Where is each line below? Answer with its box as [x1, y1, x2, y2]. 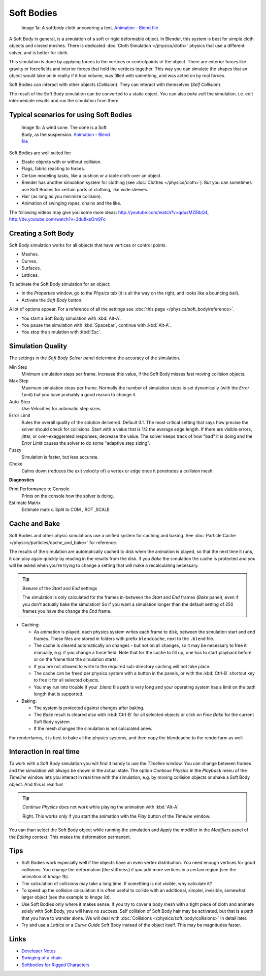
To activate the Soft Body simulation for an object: [9, 281, 111, 287]
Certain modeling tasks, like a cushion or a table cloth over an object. [21, 172, 162, 178]
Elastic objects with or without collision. [21, 159, 102, 165]
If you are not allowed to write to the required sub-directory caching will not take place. [33, 663, 211, 669]
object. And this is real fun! [9, 781, 64, 787]
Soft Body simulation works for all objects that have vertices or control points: [9, 242, 167, 248]
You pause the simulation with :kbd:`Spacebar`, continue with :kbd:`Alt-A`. [21, 322, 172, 328]
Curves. [21, 258, 38, 264]
